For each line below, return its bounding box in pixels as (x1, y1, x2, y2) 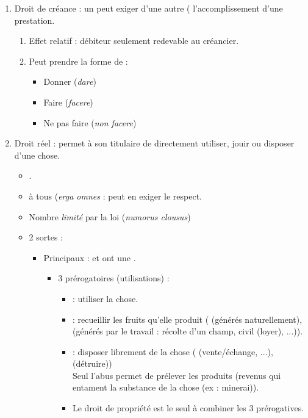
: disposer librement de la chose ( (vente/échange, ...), (72, 345, 273, 358)
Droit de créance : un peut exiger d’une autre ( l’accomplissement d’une (14, 2, 283, 14)
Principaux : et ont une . (43, 251, 136, 264)
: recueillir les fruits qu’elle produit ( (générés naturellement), (72, 312, 303, 325)
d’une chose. (14, 148, 60, 161)
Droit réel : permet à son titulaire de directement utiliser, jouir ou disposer (14, 137, 295, 150)
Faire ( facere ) (43, 95, 93, 108)
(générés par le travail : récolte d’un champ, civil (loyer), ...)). (72, 325, 303, 337)
